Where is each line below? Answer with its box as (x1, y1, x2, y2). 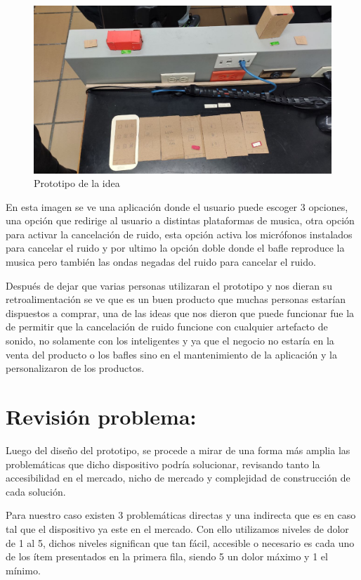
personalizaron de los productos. (6, 361, 145, 375)
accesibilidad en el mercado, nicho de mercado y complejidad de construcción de (6, 470, 350, 485)
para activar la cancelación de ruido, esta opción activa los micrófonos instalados (6, 226, 353, 241)
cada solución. (6, 484, 66, 498)
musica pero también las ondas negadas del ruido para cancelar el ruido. (6, 254, 316, 269)
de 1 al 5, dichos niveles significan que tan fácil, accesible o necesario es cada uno (6, 535, 355, 550)
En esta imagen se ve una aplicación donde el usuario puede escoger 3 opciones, (6, 199, 348, 214)
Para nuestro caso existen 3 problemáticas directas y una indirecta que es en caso (6, 508, 356, 522)
